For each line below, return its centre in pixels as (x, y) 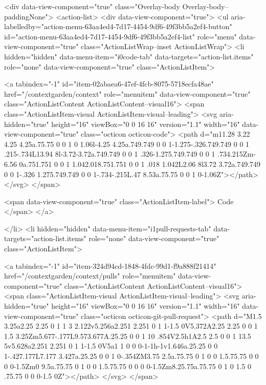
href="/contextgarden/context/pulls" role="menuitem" (90, 276)
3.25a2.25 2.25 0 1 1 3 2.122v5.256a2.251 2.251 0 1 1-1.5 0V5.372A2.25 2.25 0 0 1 (131, 326)
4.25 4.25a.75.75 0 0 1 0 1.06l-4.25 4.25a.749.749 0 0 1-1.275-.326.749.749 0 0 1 (127, 144)
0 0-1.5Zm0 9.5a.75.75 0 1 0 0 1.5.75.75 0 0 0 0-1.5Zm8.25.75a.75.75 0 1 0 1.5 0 (128, 366)
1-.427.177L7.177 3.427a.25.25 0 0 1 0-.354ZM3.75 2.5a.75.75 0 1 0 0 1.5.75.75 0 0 (131, 356)
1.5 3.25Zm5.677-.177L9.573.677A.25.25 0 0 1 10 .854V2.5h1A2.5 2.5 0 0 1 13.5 (128, 336)
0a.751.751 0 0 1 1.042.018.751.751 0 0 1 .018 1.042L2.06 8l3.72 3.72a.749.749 (140, 164)
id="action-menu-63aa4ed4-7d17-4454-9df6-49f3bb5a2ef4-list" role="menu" (120, 36)
